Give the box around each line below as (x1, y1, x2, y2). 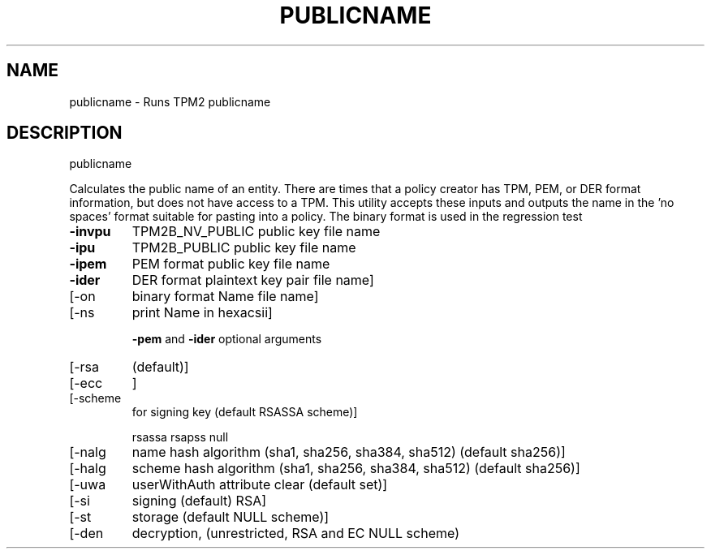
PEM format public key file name (131, 256, 330, 273)
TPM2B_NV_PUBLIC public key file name (131, 223, 381, 240)
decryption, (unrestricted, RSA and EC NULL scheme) (131, 525, 459, 542)
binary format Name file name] (131, 288, 319, 305)
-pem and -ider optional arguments (131, 332, 322, 346)
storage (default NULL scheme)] (131, 509, 330, 526)
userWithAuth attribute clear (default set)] (131, 476, 388, 493)
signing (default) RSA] (131, 493, 267, 510)
